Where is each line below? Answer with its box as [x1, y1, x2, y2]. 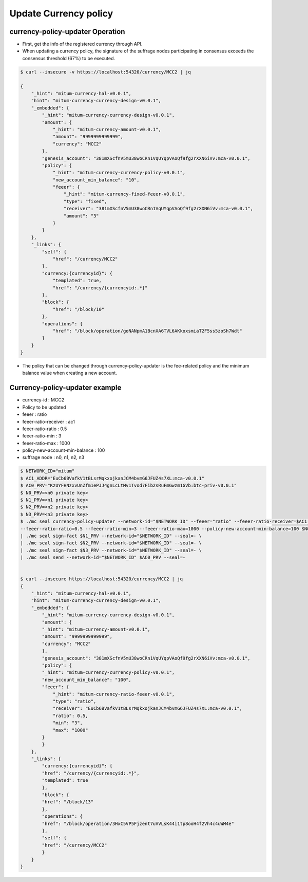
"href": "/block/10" [52, 306, 105, 312]
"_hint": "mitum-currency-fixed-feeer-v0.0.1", [63, 191, 186, 197]
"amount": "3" [63, 213, 100, 218]
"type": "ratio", [52, 698, 97, 704]
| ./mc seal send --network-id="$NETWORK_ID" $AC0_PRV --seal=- [20, 555, 186, 560]
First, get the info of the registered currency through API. [22, 41, 143, 47]
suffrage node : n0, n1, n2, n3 [22, 454, 85, 461]
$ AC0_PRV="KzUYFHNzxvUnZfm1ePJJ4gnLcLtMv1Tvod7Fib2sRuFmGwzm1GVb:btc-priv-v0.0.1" [20, 483, 237, 488]
